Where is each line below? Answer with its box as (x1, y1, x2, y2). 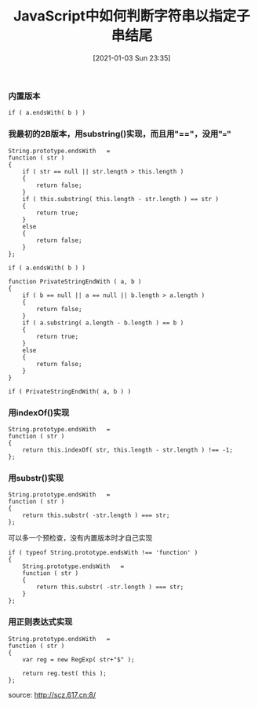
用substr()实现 (8, 472, 64, 483)
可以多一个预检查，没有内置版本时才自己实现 (8, 533, 153, 543)
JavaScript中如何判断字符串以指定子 (13, 7, 251, 25)
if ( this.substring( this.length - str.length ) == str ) (22, 195, 220, 203)
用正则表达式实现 (8, 617, 73, 628)
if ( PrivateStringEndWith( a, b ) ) (8, 387, 132, 395)
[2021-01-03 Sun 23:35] (93, 53, 171, 63)
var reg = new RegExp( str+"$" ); (22, 655, 135, 664)
